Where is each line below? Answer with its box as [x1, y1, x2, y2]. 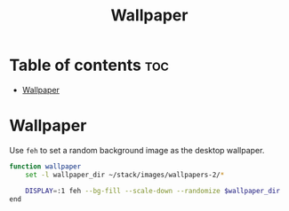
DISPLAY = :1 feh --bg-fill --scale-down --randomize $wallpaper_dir [25, 186, 280, 195]
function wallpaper [9, 161, 82, 171]
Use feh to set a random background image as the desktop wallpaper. [9, 145, 265, 155]
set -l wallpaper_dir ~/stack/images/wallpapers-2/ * [25, 170, 225, 179]
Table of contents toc [9, 55, 169, 75]
